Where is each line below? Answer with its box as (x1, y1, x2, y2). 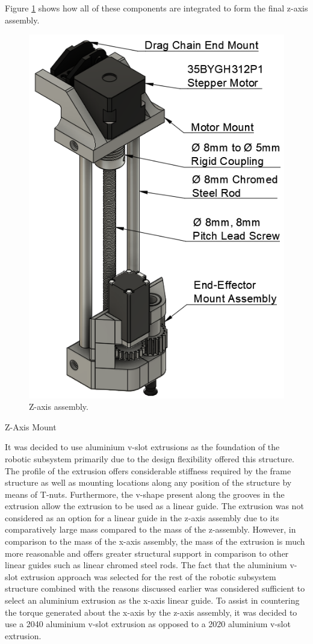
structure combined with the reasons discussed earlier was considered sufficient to (5, 582, 305, 595)
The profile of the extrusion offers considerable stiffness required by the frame (5, 464, 291, 477)
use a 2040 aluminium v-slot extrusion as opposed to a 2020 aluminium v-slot (5, 618, 291, 630)
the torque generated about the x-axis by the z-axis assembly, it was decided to (5, 605, 297, 618)
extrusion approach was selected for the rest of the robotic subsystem (20, 570, 276, 583)
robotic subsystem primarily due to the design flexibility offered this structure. (5, 452, 294, 465)
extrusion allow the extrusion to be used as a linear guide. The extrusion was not (5, 500, 304, 512)
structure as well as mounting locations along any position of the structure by (5, 476, 292, 489)
